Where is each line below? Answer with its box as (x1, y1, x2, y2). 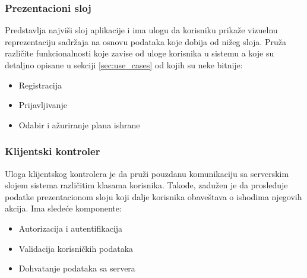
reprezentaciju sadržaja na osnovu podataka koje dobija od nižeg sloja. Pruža (5, 35, 286, 48)
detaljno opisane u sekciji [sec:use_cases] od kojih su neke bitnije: (5, 59, 243, 71)
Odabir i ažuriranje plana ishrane (18, 118, 140, 131)
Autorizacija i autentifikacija (18, 222, 123, 234)
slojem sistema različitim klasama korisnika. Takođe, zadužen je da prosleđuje (5, 179, 288, 191)
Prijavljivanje (18, 99, 67, 111)
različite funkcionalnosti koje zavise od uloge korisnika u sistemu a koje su (5, 47, 274, 59)
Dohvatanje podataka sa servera (18, 262, 135, 274)
